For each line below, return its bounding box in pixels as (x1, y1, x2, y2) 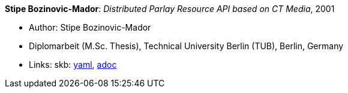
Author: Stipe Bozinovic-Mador (29, 22, 151, 32)
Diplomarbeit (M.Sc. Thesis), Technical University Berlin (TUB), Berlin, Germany (29, 41, 344, 51)
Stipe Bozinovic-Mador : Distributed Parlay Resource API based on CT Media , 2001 (5, 4, 335, 14)
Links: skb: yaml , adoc (29, 59, 117, 70)
